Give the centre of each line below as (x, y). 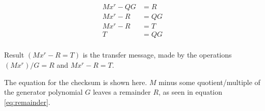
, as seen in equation (191, 92)
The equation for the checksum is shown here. (76, 82)
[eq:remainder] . (27, 102)
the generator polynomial (44, 92)
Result (14, 55)
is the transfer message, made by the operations (157, 55)
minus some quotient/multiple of (209, 82)
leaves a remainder (122, 92)
